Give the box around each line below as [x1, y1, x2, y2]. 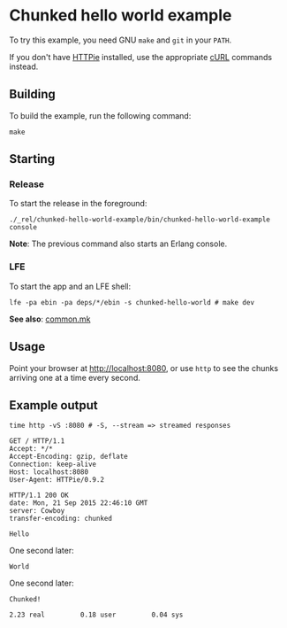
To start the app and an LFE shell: [9, 281, 131, 291]
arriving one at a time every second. [9, 372, 141, 383]
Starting [9, 151, 56, 167]
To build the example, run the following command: [9, 110, 192, 120]
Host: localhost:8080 [9, 468, 89, 477]
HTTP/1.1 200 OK [9, 491, 69, 500]
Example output [9, 398, 99, 413]
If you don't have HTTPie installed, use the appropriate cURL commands [9, 51, 272, 62]
